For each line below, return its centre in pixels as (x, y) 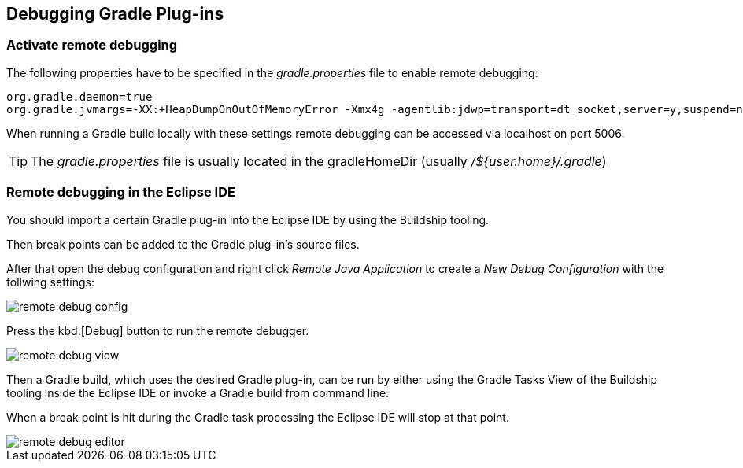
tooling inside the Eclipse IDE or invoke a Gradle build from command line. (198, 392)
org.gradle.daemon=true (79, 96)
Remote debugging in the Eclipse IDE (121, 192)
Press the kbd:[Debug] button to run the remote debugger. (158, 330)
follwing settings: (50, 282)
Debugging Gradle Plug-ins (115, 14)
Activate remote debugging (92, 45)
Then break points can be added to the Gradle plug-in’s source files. (183, 244)
